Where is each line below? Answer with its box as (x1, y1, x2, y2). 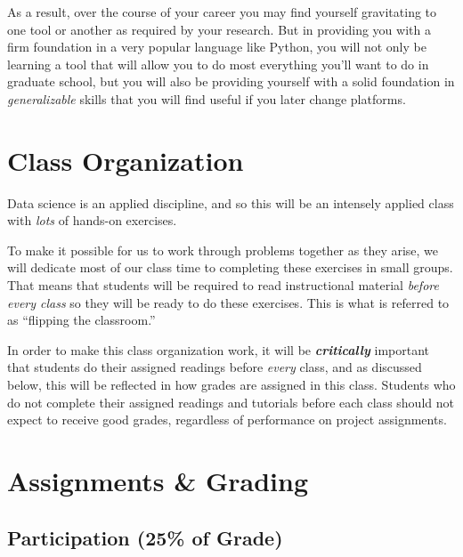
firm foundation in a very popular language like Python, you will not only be (7, 37, 426, 56)
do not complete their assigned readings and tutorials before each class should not (7, 392, 454, 411)
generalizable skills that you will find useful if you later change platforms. (7, 89, 406, 108)
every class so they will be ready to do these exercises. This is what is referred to (7, 293, 450, 311)
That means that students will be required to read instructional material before (7, 276, 439, 295)
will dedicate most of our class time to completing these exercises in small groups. (7, 258, 453, 277)
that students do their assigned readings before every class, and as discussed (7, 358, 422, 376)
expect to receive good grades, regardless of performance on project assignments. (7, 410, 447, 429)
